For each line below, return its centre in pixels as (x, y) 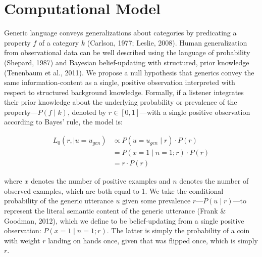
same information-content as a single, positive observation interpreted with (120, 82)
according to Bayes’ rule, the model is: (63, 122)
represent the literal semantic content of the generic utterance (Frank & (115, 210)
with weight (22, 240)
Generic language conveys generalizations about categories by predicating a (120, 33)
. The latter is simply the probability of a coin (178, 230)
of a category (59, 42)
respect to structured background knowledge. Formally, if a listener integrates (124, 92)
